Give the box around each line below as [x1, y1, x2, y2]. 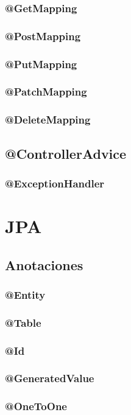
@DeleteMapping [5, 112, 91, 127]
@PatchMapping [5, 84, 87, 99]
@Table [5, 315, 41, 330]
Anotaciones [5, 255, 83, 274]
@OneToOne [5, 399, 67, 414]
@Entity [5, 287, 46, 302]
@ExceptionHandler [5, 175, 105, 190]
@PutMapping [5, 56, 77, 71]
